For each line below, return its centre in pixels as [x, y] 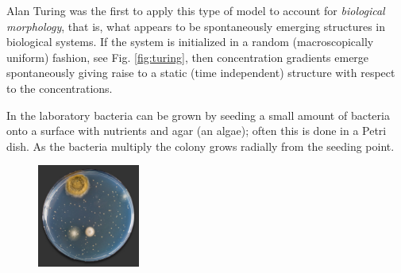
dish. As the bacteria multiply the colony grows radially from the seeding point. [200, 146]
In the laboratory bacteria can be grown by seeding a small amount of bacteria [198, 115]
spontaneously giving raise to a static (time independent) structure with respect [201, 73]
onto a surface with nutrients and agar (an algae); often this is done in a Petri [197, 131]
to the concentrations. [60, 88]
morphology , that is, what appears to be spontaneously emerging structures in [196, 26]
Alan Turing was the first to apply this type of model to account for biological [196, 10]
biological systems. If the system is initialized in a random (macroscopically [190, 42]
